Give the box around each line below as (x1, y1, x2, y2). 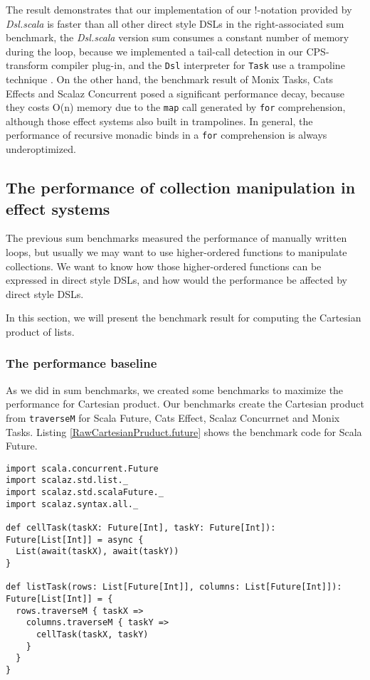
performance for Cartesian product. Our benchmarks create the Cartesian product (6, 396, 364, 411)
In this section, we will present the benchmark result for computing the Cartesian (6, 310, 361, 325)
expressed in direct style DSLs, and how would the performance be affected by (6, 272, 347, 287)
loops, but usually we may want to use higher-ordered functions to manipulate (6, 244, 347, 259)
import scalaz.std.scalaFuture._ (6, 487, 164, 498)
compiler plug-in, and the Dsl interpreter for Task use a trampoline (51, 58, 345, 73)
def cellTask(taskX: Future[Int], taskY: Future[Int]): (6, 523, 276, 533)
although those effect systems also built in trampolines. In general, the (6, 113, 313, 128)
